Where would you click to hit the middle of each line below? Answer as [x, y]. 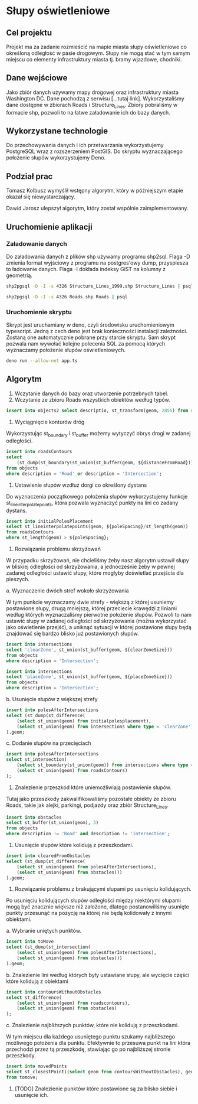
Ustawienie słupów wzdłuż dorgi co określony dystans [81, 485]
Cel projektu [29, 33]
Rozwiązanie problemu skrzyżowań [58, 549]
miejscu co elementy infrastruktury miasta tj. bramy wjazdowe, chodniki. [94, 59]
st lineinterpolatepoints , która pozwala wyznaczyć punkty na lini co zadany [92, 503]
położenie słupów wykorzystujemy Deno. [56, 158]
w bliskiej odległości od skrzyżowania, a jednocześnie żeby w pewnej [90, 566]
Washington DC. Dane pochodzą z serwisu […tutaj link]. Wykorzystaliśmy [95, 98]
